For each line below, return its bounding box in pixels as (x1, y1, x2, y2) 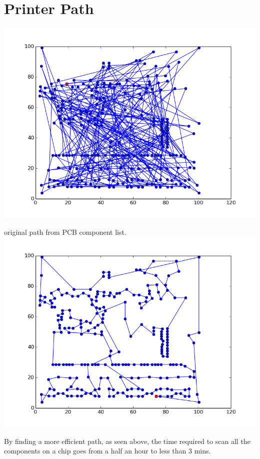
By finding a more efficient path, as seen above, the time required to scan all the (4, 435, 250, 446)
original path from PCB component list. (4, 226, 126, 237)
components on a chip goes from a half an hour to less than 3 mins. (4, 445, 211, 456)
